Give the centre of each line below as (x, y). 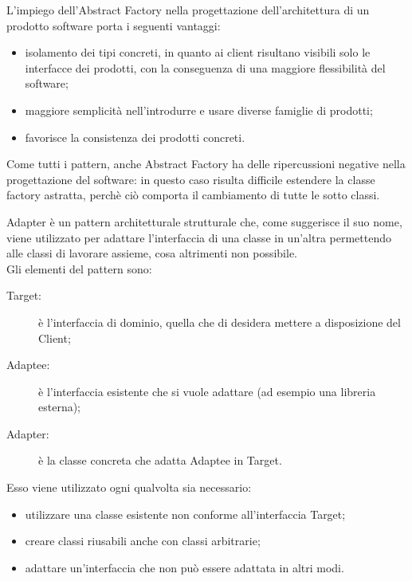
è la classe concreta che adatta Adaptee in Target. (160, 460)
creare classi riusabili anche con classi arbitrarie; (143, 541)
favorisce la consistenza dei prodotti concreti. (135, 137)
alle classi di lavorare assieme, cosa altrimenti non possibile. (152, 253)
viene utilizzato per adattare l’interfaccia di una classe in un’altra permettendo (199, 237)
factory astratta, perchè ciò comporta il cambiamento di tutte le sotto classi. (193, 195)
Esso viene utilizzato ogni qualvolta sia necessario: (129, 487)
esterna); (60, 407)
